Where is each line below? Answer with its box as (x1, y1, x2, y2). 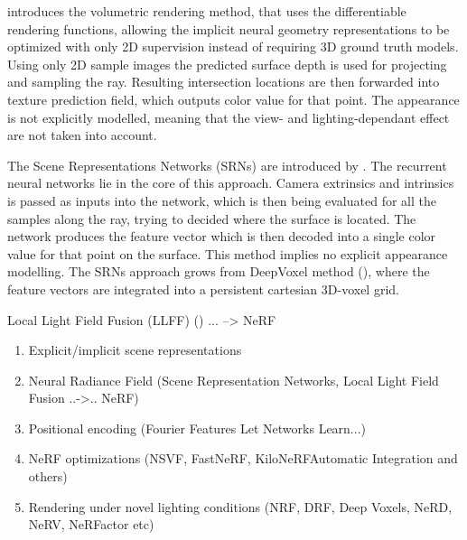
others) (28, 467, 68, 486)
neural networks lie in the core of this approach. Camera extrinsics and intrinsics (7, 173, 454, 192)
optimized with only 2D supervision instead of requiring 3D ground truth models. (7, 37, 459, 56)
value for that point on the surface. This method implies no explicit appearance (7, 244, 448, 263)
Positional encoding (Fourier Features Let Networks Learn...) (28, 418, 366, 437)
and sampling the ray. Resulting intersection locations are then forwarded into (7, 72, 440, 91)
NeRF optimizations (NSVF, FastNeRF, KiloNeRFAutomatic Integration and (28, 449, 458, 468)
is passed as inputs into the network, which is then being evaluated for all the (7, 191, 436, 209)
